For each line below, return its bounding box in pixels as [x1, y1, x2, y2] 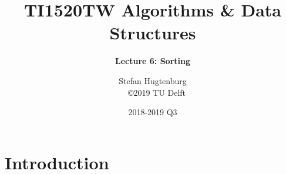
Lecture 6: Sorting [115, 55, 191, 67]
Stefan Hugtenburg [119, 74, 187, 86]
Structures [109, 21, 196, 45]
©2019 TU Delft [127, 86, 186, 98]
